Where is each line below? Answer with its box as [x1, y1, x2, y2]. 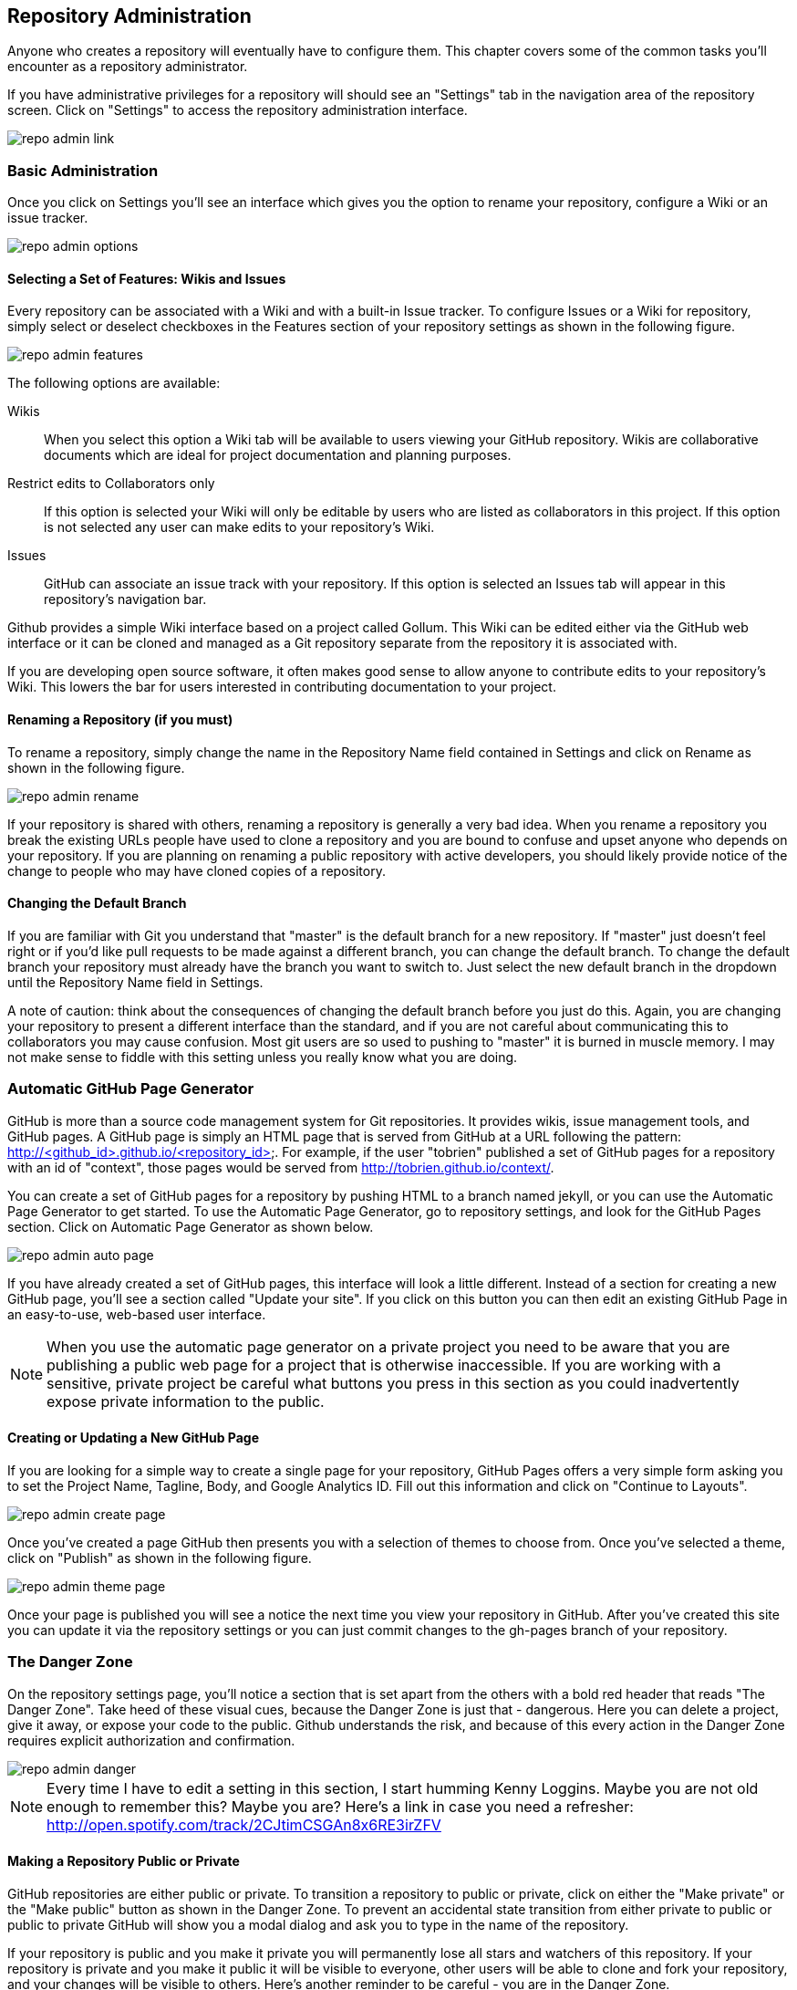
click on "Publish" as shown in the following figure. [7, 1549, 312, 1566]
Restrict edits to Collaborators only [7, 475, 215, 492]
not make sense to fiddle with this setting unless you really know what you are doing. [7, 1048, 518, 1065]
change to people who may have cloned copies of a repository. [7, 862, 386, 879]
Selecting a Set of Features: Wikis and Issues [7, 270, 286, 287]
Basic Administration [7, 161, 159, 180]
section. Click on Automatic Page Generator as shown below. [7, 1218, 374, 1235]
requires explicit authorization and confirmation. [7, 1732, 295, 1748]
